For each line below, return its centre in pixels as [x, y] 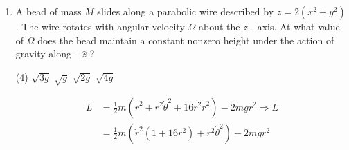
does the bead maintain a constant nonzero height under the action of [186, 40]
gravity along [43, 54]
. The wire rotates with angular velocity [100, 26]
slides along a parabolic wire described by [186, 11]
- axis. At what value [295, 26]
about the [219, 26]
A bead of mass [48, 11]
